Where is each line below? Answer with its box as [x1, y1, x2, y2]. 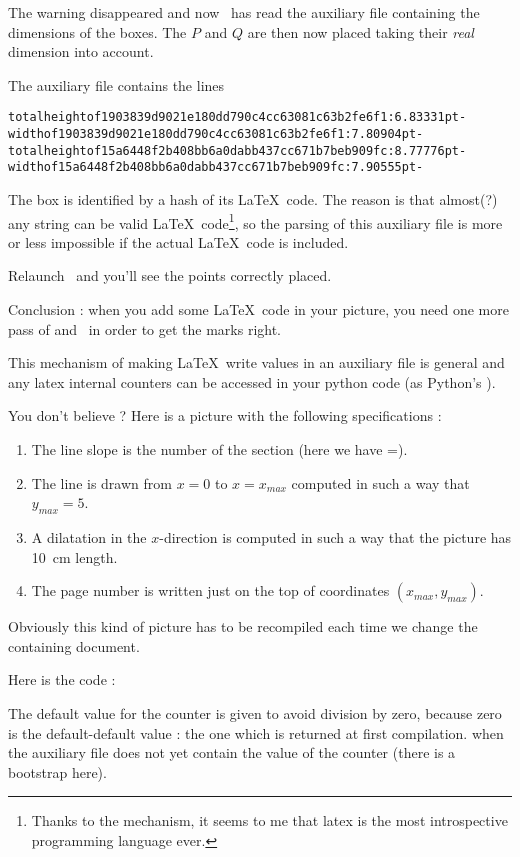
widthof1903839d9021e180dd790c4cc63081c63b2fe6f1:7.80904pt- [8, 127, 424, 142]
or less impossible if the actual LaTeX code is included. [8, 231, 349, 252]
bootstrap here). [8, 761, 107, 782]
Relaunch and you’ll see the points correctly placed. [8, 265, 332, 286]
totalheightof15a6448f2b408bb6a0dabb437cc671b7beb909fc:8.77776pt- [8, 143, 467, 158]
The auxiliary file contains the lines [8, 74, 225, 95]
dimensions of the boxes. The [8, 21, 187, 42]
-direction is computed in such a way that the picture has [159, 526, 512, 547]
